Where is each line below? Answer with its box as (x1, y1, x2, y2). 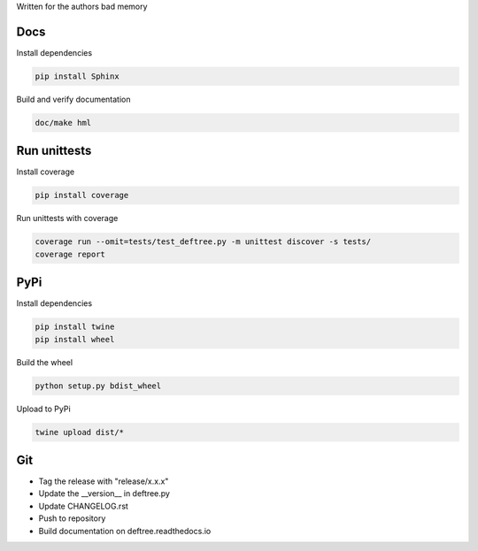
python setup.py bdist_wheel (35, 380, 162, 391)
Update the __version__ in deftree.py (38, 488, 170, 499)
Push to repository (38, 513, 106, 524)
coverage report (35, 249, 106, 259)
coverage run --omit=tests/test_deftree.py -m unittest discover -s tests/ (35, 237, 372, 247)
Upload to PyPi (16, 403, 71, 414)
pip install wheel (35, 334, 115, 344)
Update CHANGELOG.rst (38, 501, 128, 511)
